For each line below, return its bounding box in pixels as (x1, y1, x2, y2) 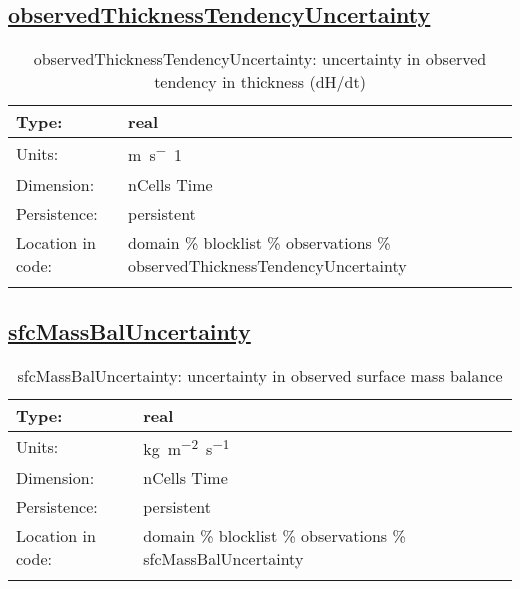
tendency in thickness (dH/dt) (154, 70, 366, 94)
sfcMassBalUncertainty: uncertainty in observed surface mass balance (17, 363, 503, 387)
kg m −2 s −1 (143, 433, 230, 461)
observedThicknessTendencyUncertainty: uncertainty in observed (33, 47, 487, 71)
